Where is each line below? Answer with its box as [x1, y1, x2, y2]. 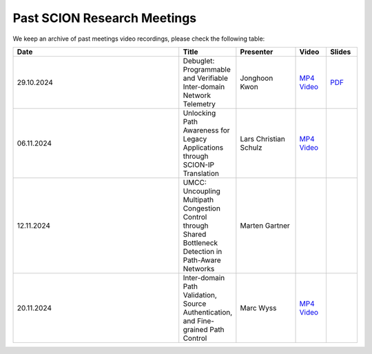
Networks [183, 264, 215, 273]
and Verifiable [183, 73, 229, 83]
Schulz [240, 142, 262, 152]
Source [183, 299, 207, 308]
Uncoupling [183, 186, 220, 196]
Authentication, [183, 307, 233, 317]
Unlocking [183, 108, 216, 117]
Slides [329, 47, 351, 57]
